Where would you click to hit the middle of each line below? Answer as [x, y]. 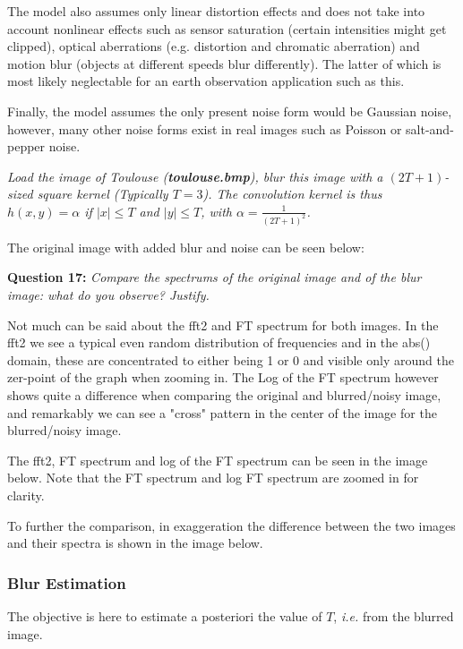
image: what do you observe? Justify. [108, 295]
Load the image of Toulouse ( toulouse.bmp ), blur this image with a [195, 176]
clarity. [26, 495]
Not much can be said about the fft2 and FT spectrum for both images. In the [223, 324]
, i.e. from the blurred [394, 615]
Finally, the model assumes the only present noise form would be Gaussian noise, [230, 111]
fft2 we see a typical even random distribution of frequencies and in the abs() [219, 342]
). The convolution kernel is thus [292, 194]
